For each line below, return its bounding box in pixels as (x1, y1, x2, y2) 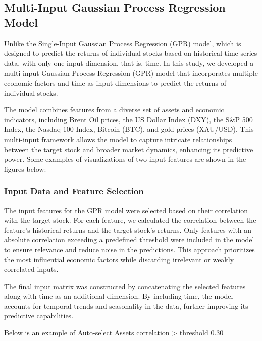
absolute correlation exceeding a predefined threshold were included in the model (4, 234, 254, 245)
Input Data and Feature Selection (4, 185, 144, 197)
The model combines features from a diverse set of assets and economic (4, 104, 224, 115)
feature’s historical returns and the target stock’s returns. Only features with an (4, 224, 252, 235)
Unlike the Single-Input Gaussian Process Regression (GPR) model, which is (4, 38, 241, 48)
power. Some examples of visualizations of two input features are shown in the (4, 154, 246, 164)
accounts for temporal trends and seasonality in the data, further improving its (4, 300, 248, 311)
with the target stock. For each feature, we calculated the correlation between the (4, 215, 256, 225)
